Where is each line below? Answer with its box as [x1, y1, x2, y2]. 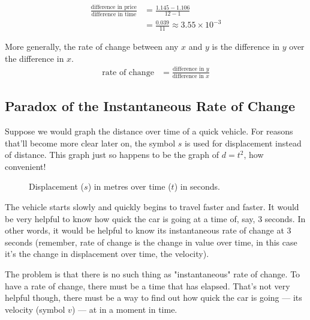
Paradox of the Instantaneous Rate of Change [5, 97, 295, 115]
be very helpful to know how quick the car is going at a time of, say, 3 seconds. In [5, 212, 306, 225]
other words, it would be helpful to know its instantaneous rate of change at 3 [5, 224, 291, 237]
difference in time [91, 11, 137, 17]
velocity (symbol [5, 303, 65, 315]
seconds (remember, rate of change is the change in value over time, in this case [5, 235, 297, 248]
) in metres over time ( [88, 180, 171, 193]
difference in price [91, 4, 137, 11]
